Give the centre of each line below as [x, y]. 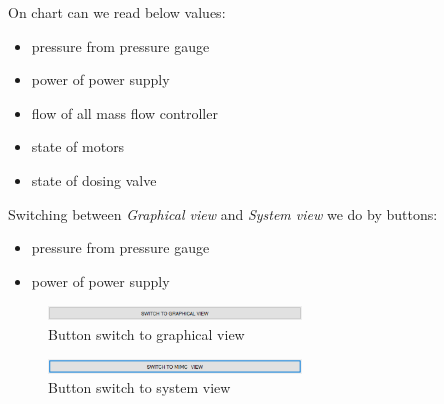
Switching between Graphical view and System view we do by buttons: [223, 213]
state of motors [78, 146]
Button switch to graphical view [146, 333]
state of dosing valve [94, 179]
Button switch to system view [139, 387]
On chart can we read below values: [117, 12]
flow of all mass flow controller [124, 112]
